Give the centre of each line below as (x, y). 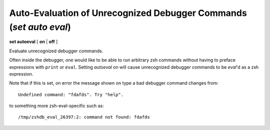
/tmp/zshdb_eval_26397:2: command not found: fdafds (84, 117)
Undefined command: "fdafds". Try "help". (71, 94)
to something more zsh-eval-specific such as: (57, 106)
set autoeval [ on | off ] (33, 42)
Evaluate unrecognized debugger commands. (56, 51)
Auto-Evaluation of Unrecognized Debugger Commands (128, 13)
